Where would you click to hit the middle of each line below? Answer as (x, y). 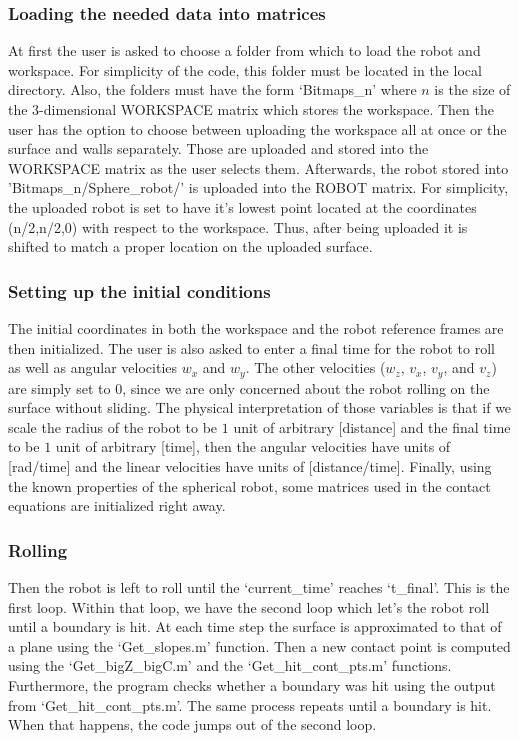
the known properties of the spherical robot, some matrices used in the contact (249, 485)
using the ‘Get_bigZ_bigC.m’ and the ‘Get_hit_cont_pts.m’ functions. (230, 665)
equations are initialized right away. (117, 505)
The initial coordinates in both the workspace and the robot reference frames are (256, 327)
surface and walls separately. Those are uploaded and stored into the (218, 148)
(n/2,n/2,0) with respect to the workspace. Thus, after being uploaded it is (238, 226)
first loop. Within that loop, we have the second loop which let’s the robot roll (249, 606)
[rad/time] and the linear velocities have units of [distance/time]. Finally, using (250, 465)
